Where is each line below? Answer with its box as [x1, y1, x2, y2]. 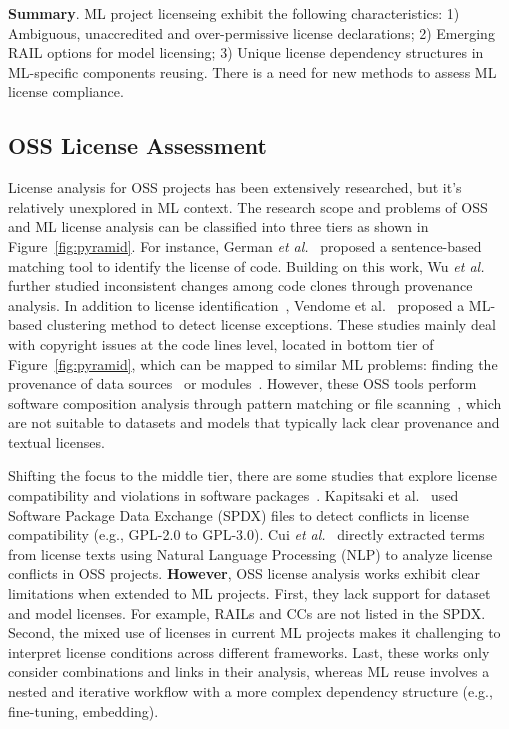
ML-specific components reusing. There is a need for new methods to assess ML [8, 61, 497, 82]
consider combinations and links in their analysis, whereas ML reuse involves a [8, 661, 490, 682]
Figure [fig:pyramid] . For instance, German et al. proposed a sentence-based [8, 235, 482, 256]
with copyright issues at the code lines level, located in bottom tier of [8, 333, 434, 354]
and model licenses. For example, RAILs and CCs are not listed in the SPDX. [8, 602, 486, 623]
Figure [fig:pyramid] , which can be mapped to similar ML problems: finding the [8, 353, 498, 374]
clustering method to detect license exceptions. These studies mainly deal [46, 314, 496, 335]
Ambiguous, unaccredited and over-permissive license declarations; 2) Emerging [8, 22, 495, 43]
